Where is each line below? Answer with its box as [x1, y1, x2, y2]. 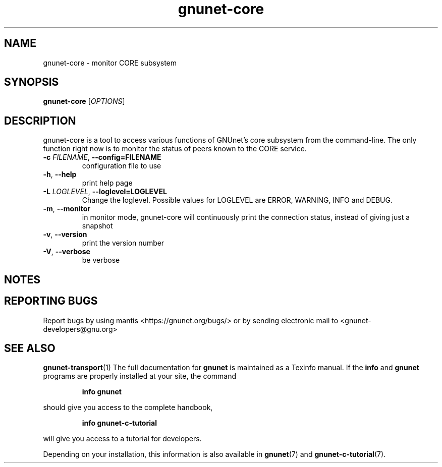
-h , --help [43, 170, 77, 179]
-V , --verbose [43, 247, 90, 256]
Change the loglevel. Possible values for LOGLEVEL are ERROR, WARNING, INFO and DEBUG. [82, 196, 393, 205]
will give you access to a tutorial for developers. [43, 434, 202, 443]
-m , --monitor [43, 204, 90, 213]
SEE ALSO [4, 341, 56, 355]
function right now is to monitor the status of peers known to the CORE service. [43, 144, 307, 153]
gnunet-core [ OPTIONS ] [43, 97, 125, 106]
